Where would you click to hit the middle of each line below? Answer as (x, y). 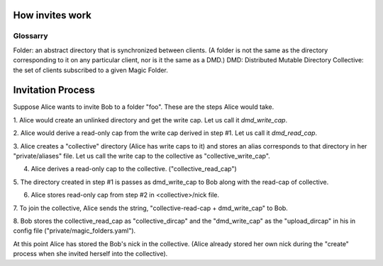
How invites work (52, 15)
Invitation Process (54, 90)
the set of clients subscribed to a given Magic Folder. (90, 70)
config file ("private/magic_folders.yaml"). (74, 231)
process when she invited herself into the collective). (90, 254)
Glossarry (31, 36)
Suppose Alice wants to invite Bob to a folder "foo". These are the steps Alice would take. (144, 107)
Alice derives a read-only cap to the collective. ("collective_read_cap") (134, 169)
